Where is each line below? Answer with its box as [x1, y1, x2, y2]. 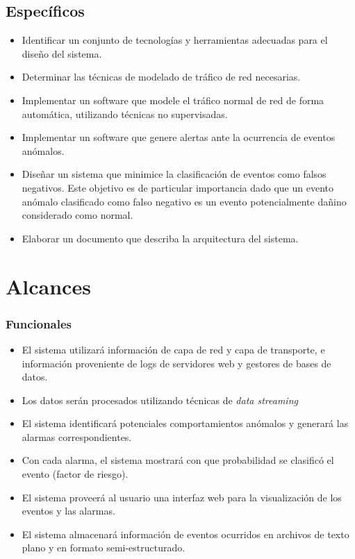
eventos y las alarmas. [22, 503, 115, 518]
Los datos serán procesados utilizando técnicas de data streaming [22, 392, 298, 407]
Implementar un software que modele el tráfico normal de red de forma [22, 92, 324, 107]
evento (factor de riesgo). [22, 467, 129, 481]
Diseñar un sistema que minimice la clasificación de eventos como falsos [22, 167, 327, 181]
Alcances [6, 272, 91, 300]
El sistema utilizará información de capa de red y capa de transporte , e [22, 342, 325, 356]
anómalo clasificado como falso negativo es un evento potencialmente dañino [22, 194, 347, 208]
